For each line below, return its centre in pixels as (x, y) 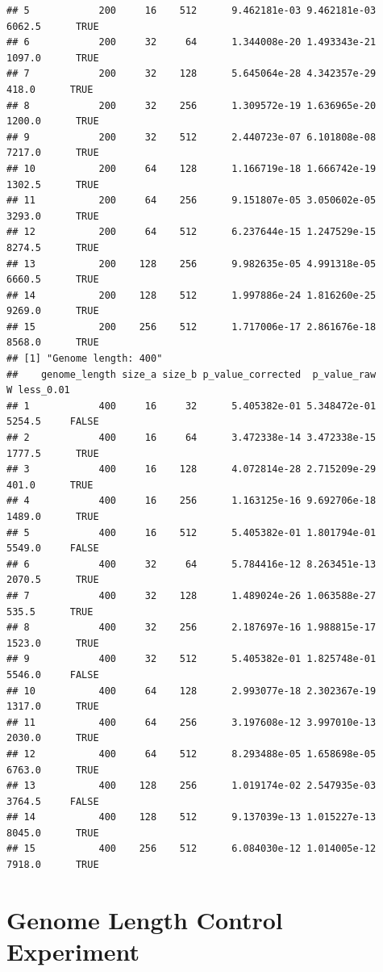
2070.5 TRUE (53, 580)
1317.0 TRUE (53, 707)
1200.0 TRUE (53, 121)
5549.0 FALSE (53, 549)
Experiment (73, 951)
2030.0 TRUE (53, 738)
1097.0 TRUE (53, 58)
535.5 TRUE (50, 612)
